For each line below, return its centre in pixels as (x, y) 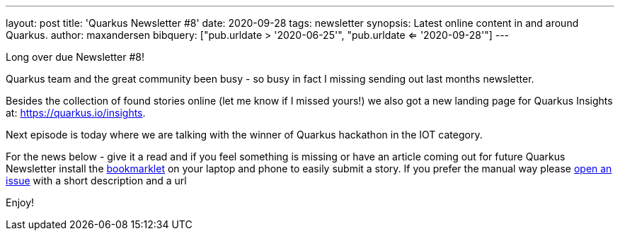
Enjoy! (20, 202)
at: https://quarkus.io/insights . (76, 113)
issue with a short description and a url (96, 181)
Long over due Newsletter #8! (75, 57)
